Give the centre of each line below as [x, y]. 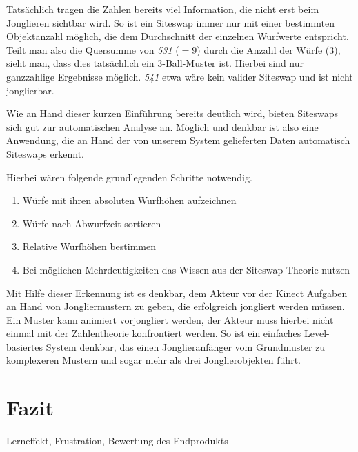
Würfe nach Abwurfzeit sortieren [92, 223]
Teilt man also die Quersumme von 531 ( [93, 49]
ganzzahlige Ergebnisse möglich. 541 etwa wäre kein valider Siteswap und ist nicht [180, 76]
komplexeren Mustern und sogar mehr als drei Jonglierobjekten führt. [153, 360]
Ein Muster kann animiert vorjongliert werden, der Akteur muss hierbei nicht [170, 319]
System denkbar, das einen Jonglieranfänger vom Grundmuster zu [186, 346]
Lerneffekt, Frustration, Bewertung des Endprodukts [117, 441]
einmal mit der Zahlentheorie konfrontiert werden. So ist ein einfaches [154, 333]
